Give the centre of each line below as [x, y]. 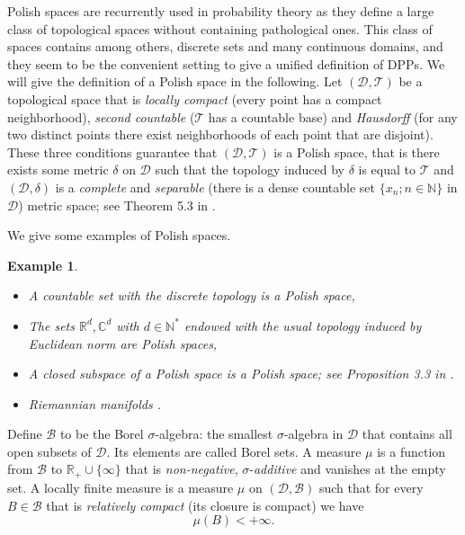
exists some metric [58, 169]
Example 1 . [43, 265]
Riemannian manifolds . [95, 403]
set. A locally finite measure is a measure [121, 487]
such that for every [371, 487]
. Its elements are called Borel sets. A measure [234, 451]
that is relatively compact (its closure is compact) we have [205, 505]
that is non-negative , [182, 469]
